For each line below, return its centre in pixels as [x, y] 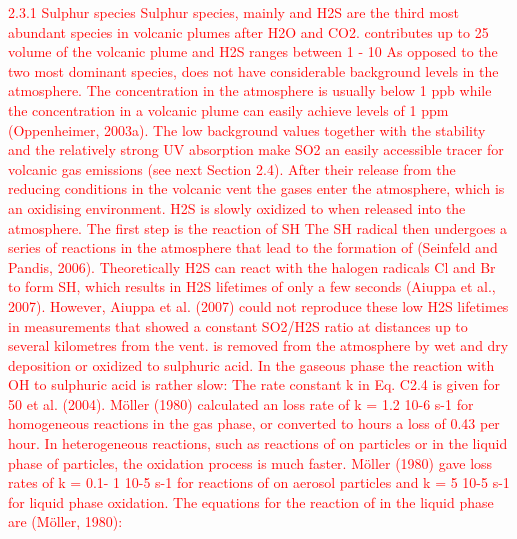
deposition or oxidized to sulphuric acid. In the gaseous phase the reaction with [251, 364]
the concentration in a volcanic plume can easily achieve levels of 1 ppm [228, 109]
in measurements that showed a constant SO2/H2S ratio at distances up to [238, 325]
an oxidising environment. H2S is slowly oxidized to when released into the [237, 207]
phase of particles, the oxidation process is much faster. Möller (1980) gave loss [250, 462]
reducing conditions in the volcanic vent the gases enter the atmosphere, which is [256, 188]
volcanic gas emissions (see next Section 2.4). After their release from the [232, 168]
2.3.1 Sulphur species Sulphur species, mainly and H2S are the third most [233, 12]
